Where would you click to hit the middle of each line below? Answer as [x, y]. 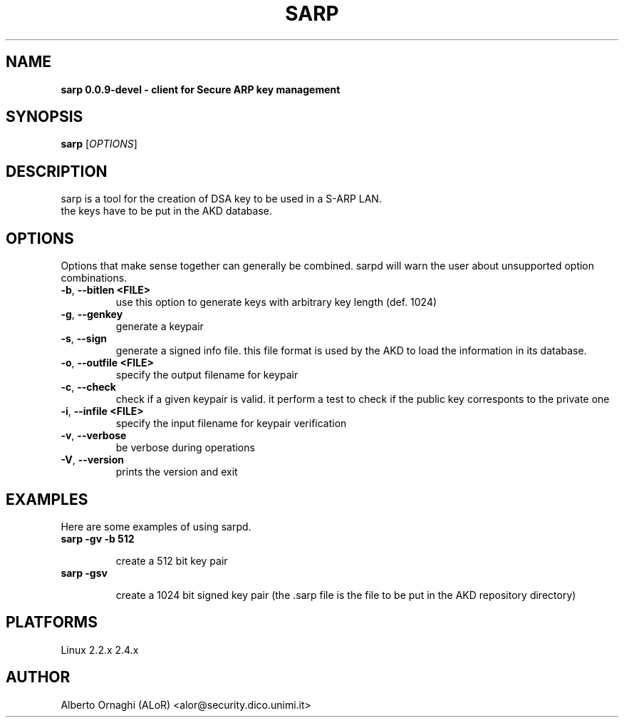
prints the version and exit [177, 472]
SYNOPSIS [45, 117]
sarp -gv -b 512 [98, 538]
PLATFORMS [52, 622]
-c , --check [88, 387]
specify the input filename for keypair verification [231, 424]
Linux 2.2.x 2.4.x [100, 650]
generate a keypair [160, 327]
